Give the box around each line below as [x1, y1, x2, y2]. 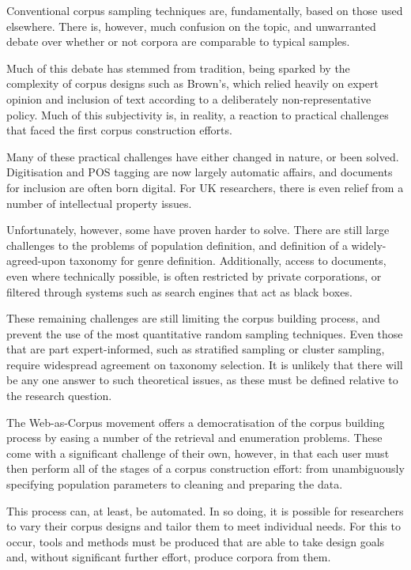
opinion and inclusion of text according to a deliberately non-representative [6, 90, 371, 107]
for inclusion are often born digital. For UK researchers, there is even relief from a [6, 179, 404, 195]
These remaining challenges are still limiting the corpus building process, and [6, 310, 380, 327]
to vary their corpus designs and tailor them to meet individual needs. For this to [6, 518, 401, 534]
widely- [351, 236, 386, 253]
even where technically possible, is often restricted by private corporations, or [6, 267, 382, 284]
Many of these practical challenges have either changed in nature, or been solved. [6, 148, 399, 164]
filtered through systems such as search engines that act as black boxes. [6, 283, 353, 300]
